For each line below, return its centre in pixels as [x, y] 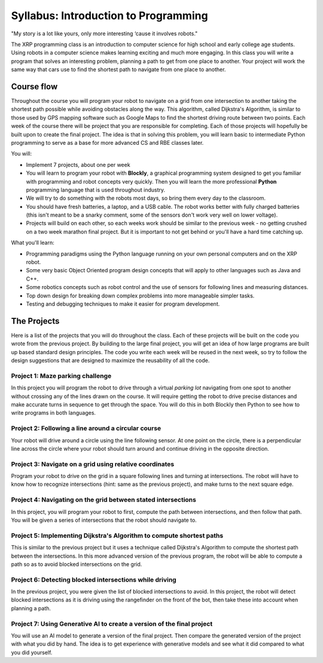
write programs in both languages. [53, 413]
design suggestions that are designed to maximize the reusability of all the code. [110, 361]
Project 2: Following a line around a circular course [86, 428]
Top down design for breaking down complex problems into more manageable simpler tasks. [140, 296]
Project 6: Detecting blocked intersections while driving [94, 579]
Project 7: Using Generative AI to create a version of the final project [112, 624]
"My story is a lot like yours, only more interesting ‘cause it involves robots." [104, 34]
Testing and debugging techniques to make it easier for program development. [123, 304]
